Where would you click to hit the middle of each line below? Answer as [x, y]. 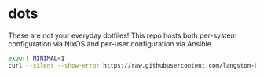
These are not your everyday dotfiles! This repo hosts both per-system [123, 35]
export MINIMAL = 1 [37, 58]
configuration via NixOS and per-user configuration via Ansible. [111, 43]
